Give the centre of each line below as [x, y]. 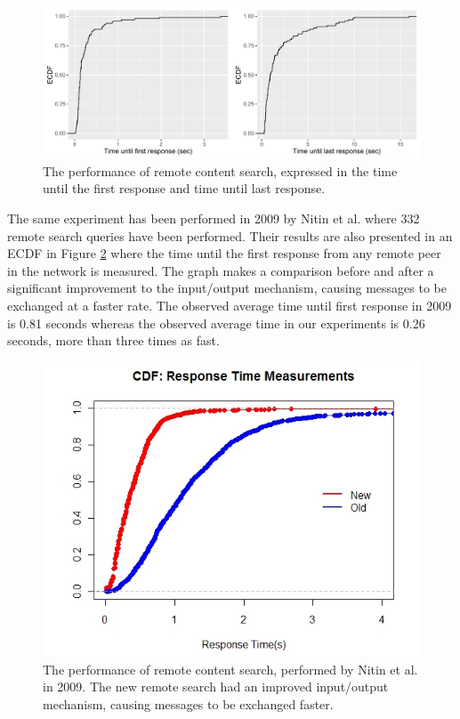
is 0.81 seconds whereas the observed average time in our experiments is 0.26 [216, 323]
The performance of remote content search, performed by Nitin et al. [230, 669]
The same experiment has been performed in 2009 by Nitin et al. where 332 [214, 218]
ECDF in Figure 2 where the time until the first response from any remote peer [224, 253]
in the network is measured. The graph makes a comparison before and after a [221, 270]
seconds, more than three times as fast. [113, 340]
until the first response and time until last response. [184, 188]
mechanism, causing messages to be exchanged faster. [188, 703]
